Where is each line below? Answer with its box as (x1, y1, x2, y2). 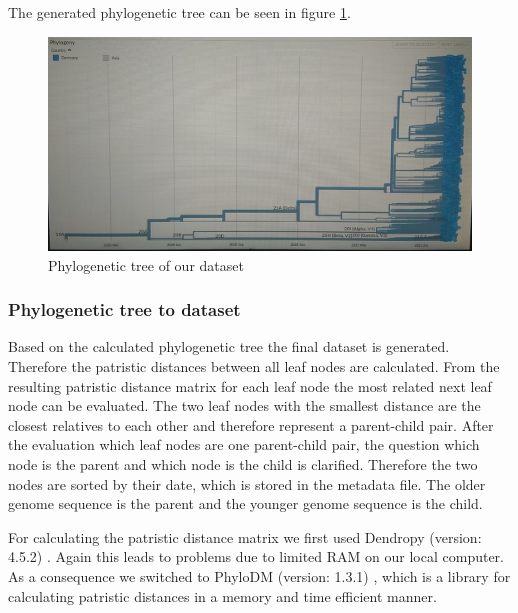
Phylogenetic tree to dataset (8, 297, 241, 322)
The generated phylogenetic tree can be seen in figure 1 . (8, 2, 351, 22)
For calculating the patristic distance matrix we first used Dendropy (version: (8, 526, 482, 547)
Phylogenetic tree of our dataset (48, 254, 244, 275)
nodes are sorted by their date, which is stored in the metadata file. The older (8, 473, 486, 494)
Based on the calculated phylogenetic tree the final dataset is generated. (8, 336, 450, 357)
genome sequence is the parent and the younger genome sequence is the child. (8, 493, 483, 514)
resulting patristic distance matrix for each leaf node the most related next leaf (8, 375, 492, 396)
